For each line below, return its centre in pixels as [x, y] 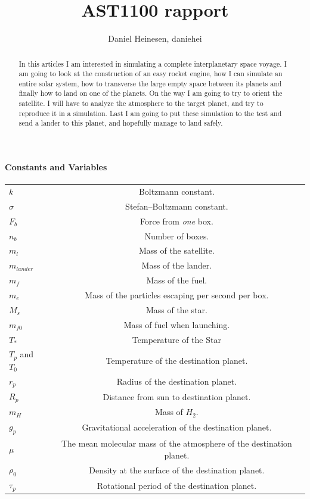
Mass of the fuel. [177, 280]
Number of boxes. [177, 236]
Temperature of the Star [176, 339]
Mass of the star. [176, 309]
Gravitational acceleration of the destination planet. [177, 427]
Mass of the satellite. [176, 250]
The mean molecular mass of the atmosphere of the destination [176, 443]
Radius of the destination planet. [177, 381]
